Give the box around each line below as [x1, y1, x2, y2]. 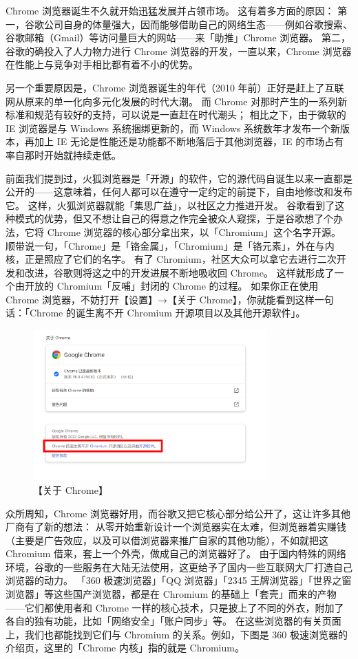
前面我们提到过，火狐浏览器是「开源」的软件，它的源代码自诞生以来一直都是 [6, 171, 352, 185]
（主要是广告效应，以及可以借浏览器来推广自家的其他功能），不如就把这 [6, 532, 328, 547]
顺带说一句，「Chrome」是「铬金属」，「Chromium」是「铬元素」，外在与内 [6, 238, 335, 252]
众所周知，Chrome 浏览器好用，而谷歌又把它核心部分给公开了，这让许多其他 [6, 506, 350, 520]
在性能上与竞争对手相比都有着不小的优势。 [6, 57, 198, 72]
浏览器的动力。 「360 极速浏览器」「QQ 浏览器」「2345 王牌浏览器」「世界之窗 [6, 573, 352, 587]
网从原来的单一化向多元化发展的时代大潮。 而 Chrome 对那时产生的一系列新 [6, 94, 348, 108]
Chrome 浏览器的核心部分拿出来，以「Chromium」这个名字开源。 [47, 224, 341, 239]
